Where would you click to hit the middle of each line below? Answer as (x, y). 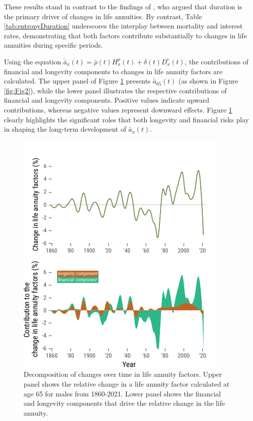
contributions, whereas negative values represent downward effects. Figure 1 (118, 109)
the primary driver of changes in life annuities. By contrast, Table (103, 16)
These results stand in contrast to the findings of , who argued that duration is (123, 6)
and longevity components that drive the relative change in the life (124, 403)
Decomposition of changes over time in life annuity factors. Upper (123, 374)
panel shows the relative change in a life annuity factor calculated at (127, 383)
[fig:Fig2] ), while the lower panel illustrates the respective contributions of (115, 90)
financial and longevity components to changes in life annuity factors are (113, 71)
